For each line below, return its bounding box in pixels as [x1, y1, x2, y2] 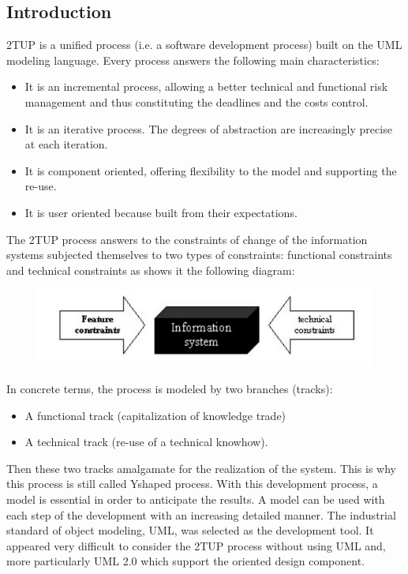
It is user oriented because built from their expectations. [24, 204, 298, 220]
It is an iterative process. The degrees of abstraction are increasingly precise [24, 120, 392, 137]
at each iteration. [24, 136, 108, 152]
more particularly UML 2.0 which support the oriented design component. [6, 553, 365, 569]
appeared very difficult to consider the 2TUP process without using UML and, [6, 537, 386, 553]
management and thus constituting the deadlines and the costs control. [24, 93, 369, 110]
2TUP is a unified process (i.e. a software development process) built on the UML [6, 36, 402, 53]
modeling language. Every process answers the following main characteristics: [6, 51, 380, 68]
